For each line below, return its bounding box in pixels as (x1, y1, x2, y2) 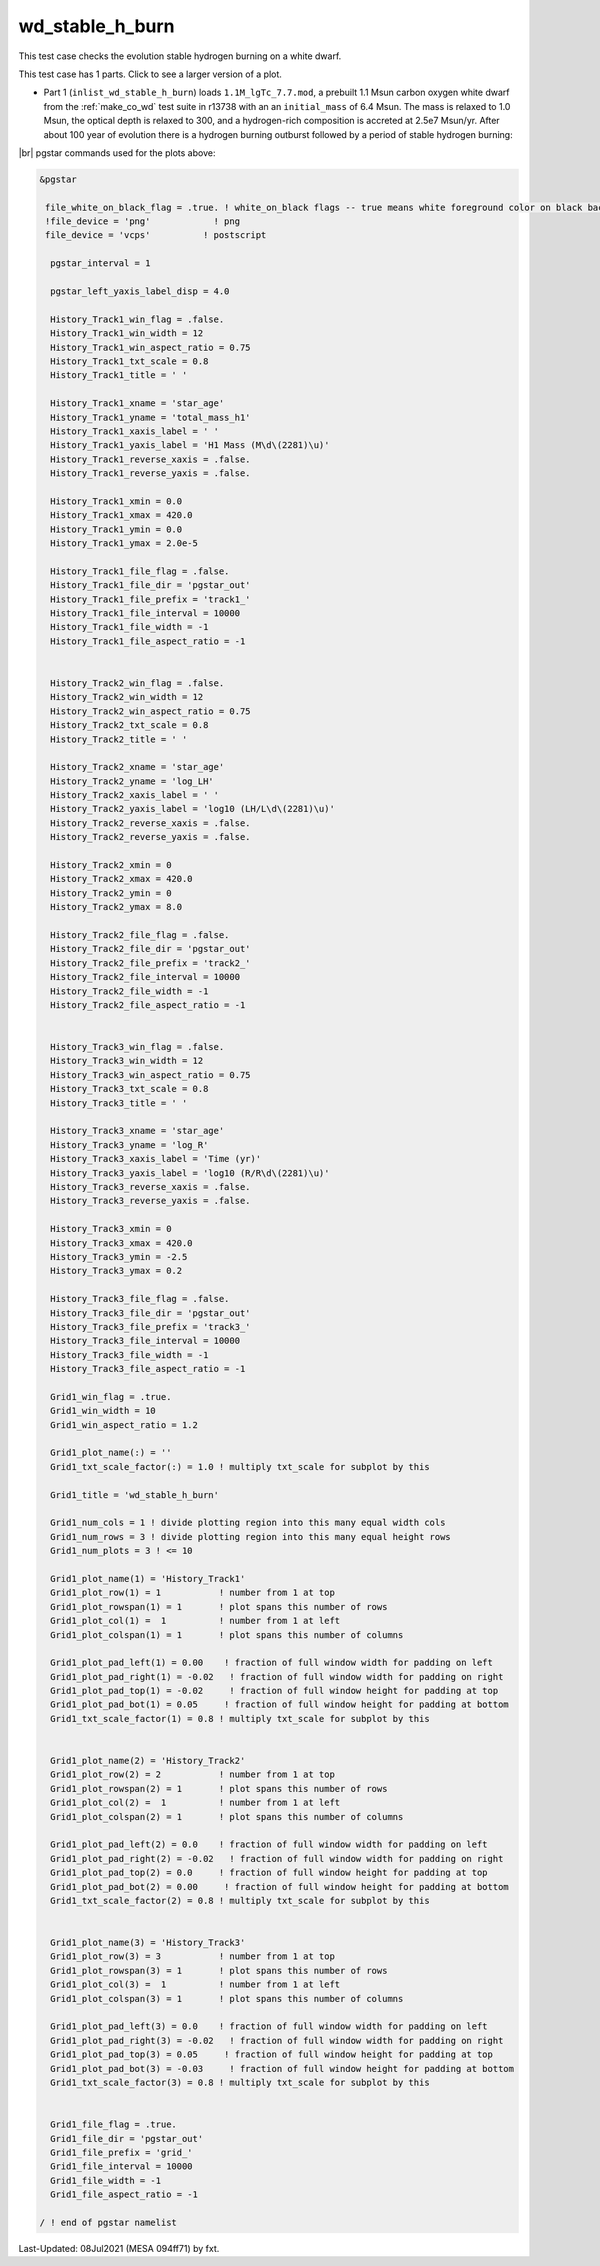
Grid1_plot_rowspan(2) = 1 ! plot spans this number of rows (50, 1783, 388, 1794)
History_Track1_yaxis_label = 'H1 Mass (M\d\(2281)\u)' (50, 440, 330, 451)
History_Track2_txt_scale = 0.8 (50, 720, 209, 731)
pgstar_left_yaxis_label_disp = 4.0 (50, 286, 230, 297)
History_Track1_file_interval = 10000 (50, 607, 240, 619)
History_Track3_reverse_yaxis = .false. (50, 1195, 251, 1207)
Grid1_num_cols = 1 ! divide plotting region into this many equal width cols (50, 1517, 446, 1529)
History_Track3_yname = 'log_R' (50, 1139, 209, 1150)
